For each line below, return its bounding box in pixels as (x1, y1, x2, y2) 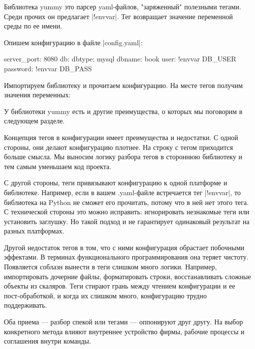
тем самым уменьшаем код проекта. (4, 161, 112, 171)
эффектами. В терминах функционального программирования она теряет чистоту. (4, 252, 249, 262)
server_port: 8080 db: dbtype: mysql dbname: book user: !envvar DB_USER (4, 54, 236, 64)
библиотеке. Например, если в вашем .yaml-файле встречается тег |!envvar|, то (4, 187, 241, 197)
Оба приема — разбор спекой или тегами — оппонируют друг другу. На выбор (4, 317, 243, 327)
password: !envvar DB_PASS (4, 63, 92, 73)
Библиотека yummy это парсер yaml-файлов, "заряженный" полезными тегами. (4, 1, 241, 11)
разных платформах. (4, 226, 64, 236)
